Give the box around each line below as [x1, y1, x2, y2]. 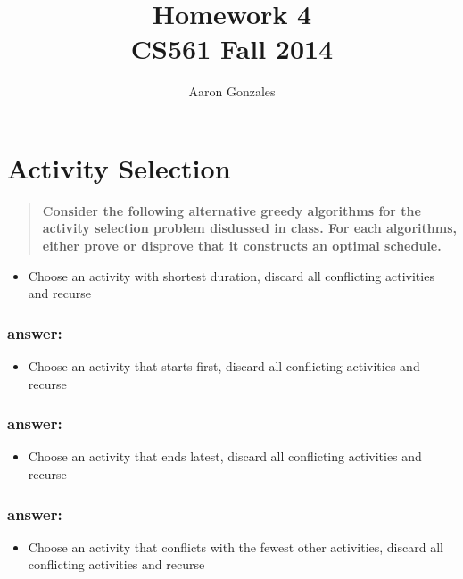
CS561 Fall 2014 [130, 30, 334, 67]
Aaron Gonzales [188, 82, 276, 101]
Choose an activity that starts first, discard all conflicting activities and [28, 357, 420, 376]
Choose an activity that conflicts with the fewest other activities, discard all [28, 537, 443, 556]
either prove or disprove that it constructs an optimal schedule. [42, 236, 442, 255]
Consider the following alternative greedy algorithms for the [42, 201, 421, 219]
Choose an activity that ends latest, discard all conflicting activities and [28, 447, 422, 466]
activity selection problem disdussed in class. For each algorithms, [42, 219, 457, 237]
